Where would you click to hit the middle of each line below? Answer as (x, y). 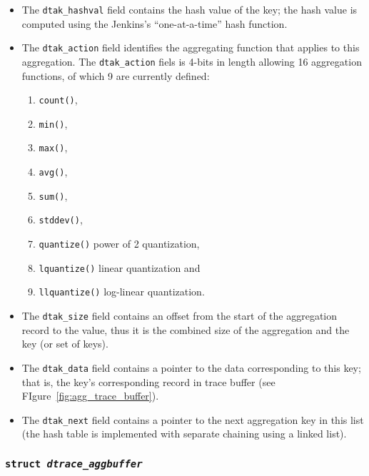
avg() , (53, 172)
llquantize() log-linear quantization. (122, 292)
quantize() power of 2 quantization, (119, 244)
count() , (58, 100)
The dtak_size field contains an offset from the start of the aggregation (180, 316)
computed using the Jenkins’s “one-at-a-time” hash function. (155, 23)
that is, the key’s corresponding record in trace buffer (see (148, 381)
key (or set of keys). (65, 344)
